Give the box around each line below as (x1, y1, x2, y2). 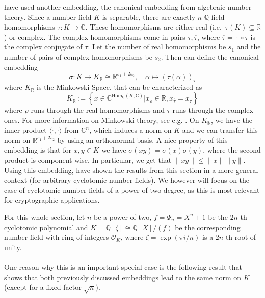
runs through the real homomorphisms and (31, 105, 165, 115)
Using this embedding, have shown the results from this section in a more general (4, 164, 258, 175)
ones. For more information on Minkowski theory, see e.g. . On (4, 114, 199, 125)
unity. (4, 241, 22, 252)
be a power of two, (94, 211, 152, 222)
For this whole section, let (4, 211, 85, 222)
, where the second (203, 144, 261, 155)
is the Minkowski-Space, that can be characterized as (37, 82, 202, 92)
